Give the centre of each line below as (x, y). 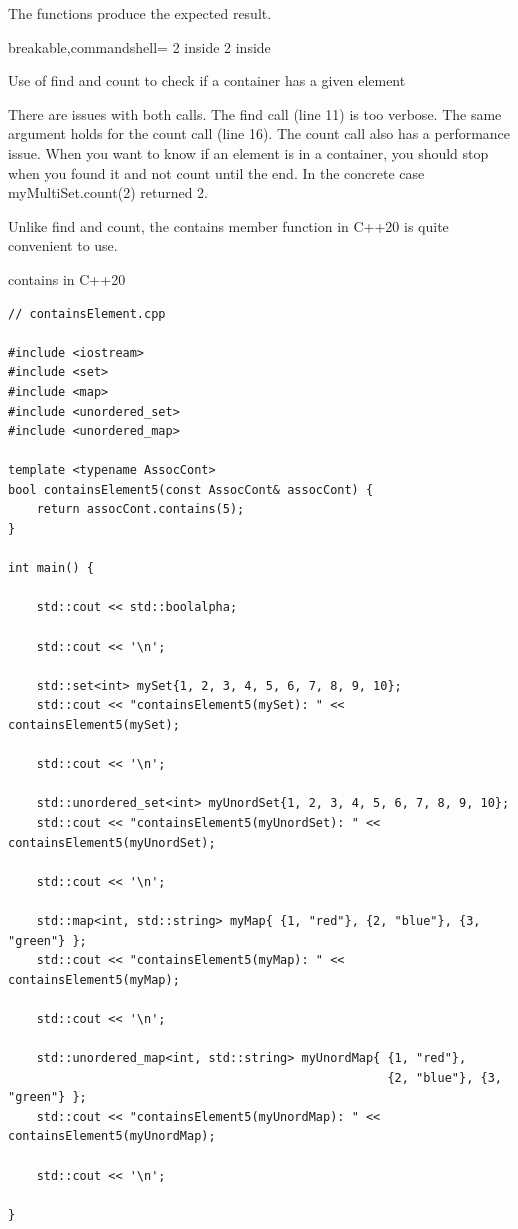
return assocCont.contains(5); (140, 509)
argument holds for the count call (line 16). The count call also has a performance (259, 133)
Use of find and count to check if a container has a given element (207, 80)
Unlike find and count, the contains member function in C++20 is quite (228, 225)
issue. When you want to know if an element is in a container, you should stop (248, 152)
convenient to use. (63, 245)
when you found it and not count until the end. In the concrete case (216, 172)
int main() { (51, 568)
